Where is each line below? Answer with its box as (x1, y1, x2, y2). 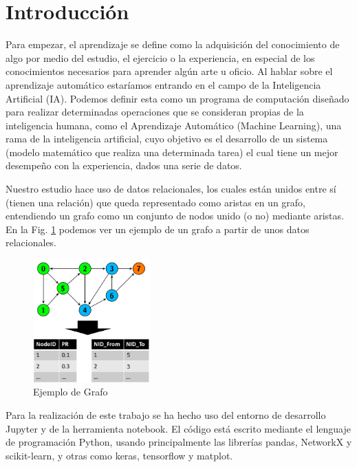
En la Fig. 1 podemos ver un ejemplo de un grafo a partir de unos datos (6, 221, 310, 236)
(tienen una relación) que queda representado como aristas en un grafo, (6, 195, 305, 209)
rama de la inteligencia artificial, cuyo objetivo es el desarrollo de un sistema (6, 131, 328, 146)
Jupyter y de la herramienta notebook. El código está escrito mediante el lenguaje (6, 421, 351, 435)
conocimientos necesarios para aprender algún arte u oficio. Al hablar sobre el (6, 64, 333, 78)
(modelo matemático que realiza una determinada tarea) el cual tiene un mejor (6, 144, 338, 159)
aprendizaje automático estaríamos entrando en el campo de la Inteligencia (6, 77, 321, 91)
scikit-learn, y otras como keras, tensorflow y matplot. (6, 448, 233, 462)
